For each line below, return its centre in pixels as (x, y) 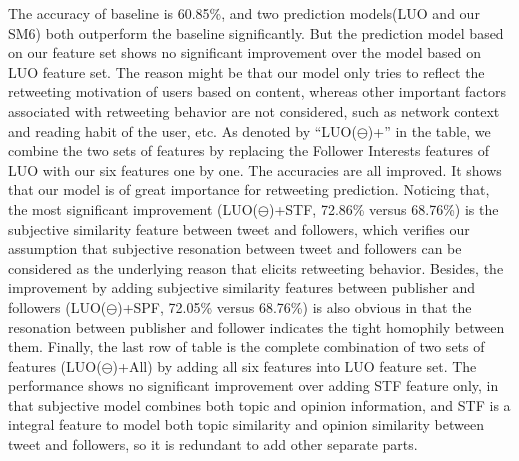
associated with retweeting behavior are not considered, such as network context (254, 110)
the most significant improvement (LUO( (133, 208)
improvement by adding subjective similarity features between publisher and (242, 287)
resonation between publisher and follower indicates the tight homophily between (256, 326)
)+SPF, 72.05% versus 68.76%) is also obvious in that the (294, 306)
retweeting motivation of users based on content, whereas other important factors (257, 91)
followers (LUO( (57, 306)
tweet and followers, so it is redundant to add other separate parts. (213, 444)
